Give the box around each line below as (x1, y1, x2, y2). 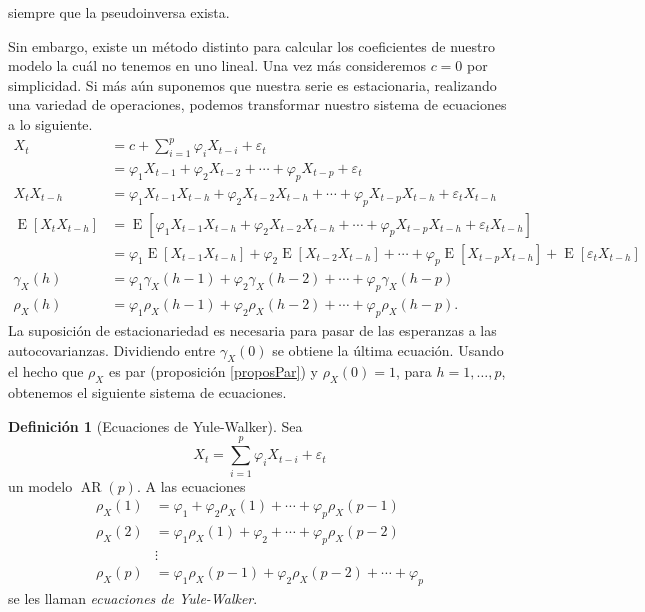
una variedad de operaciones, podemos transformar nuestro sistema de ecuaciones (8, 94, 507, 115)
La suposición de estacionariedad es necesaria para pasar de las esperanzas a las (8, 320, 497, 341)
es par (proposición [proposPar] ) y (108, 361, 318, 382)
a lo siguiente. (8, 113, 93, 134)
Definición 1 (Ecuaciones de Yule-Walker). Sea (8, 415, 303, 436)
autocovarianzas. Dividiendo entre (8, 339, 216, 360)
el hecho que (8, 361, 84, 382)
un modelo (8, 475, 73, 496)
